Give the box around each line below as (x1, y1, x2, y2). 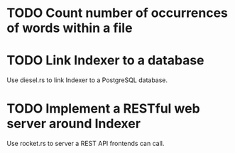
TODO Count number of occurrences (6, 5, 228, 21)
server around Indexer (6, 115, 141, 132)
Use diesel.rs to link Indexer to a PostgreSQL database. (6, 76, 168, 84)
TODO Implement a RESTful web (6, 101, 200, 117)
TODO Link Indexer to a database (6, 52, 204, 69)
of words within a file (6, 20, 133, 36)
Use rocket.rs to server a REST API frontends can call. (6, 140, 165, 148)
